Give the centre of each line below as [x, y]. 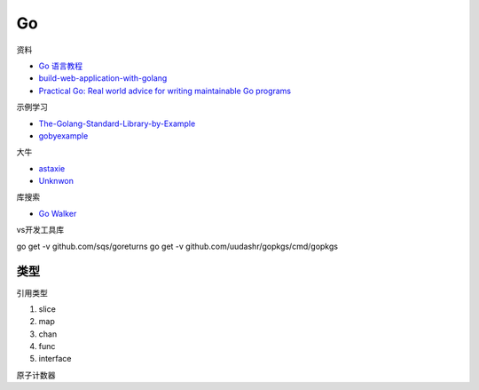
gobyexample [63, 135]
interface [55, 359]
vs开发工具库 [40, 230]
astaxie [52, 168]
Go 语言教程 [61, 66]
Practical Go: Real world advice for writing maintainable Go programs [165, 91]
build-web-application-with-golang [103, 78]
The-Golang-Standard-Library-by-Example [117, 123]
